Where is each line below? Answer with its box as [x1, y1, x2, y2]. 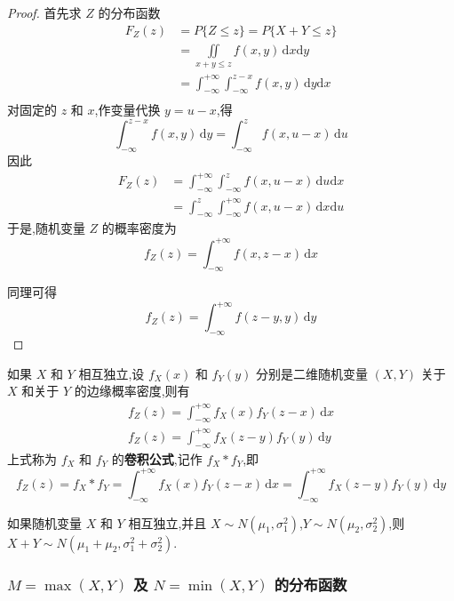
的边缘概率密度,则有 [74, 381, 190, 400]
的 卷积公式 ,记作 [111, 449, 203, 468]
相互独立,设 [78, 364, 145, 382]
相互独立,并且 [128, 513, 207, 532]
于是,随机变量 [7, 219, 85, 237]
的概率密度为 [101, 219, 177, 237]
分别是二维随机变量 [255, 364, 368, 382]
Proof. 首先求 [7, 4, 82, 21]
